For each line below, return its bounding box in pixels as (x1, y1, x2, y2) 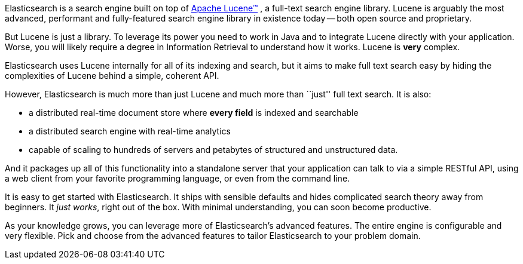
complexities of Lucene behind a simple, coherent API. (5, 70, 219, 81)
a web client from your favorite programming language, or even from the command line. (5, 173, 350, 183)
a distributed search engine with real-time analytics (29, 126, 231, 136)
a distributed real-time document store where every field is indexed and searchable (29, 108, 359, 118)
